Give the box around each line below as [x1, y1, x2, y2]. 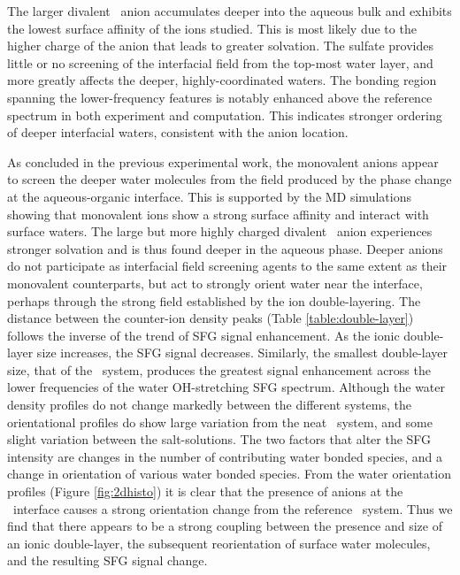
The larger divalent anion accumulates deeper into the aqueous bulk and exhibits [7, 2, 452, 19]
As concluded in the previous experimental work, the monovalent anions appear [7, 152, 439, 171]
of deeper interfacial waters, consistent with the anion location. [7, 123, 349, 142]
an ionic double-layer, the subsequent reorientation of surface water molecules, [7, 533, 431, 552]
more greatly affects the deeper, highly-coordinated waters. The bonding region [7, 71, 437, 89]
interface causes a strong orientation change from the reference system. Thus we [12, 499, 453, 517]
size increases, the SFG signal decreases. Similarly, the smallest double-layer [36, 343, 448, 362]
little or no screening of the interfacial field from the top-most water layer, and [7, 53, 433, 72]
